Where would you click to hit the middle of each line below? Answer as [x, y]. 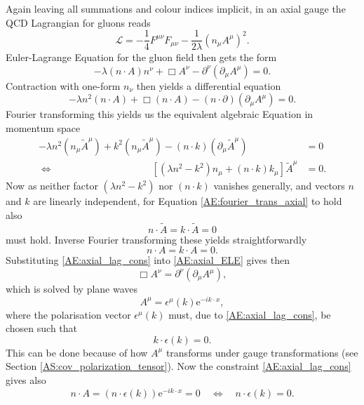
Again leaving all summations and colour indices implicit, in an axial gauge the [176, 8]
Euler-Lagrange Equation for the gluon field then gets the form [141, 57]
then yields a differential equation [209, 85]
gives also [26, 380]
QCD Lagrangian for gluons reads [78, 22]
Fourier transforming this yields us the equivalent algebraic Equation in [160, 114]
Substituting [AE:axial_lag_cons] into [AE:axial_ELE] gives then [148, 260]
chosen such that [42, 328]
